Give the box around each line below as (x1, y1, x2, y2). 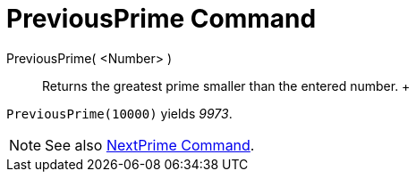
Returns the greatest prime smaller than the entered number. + (42, 77, 411, 94)
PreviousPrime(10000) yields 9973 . (6, 105, 233, 121)
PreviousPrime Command (6, 4, 317, 34)
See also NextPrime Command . (45, 135, 255, 154)
